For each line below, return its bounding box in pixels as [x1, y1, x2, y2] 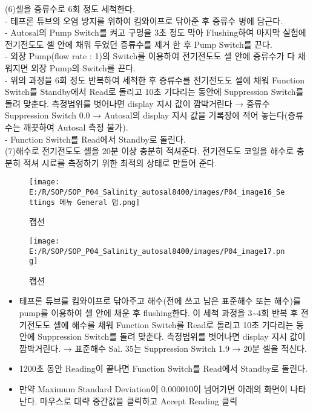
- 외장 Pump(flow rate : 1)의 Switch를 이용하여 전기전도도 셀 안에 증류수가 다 [5, 50, 295, 62]
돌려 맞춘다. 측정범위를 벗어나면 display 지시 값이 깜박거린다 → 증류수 [5, 97, 270, 109]
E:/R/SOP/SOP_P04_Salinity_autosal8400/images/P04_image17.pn [29, 247, 285, 256]
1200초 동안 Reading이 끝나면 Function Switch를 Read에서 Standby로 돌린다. [19, 362, 308, 375]
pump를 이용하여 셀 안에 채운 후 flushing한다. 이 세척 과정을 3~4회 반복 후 [19, 306, 298, 319]
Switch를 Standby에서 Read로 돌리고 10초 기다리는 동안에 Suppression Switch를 [5, 85, 304, 98]
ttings [29, 198, 55, 207]
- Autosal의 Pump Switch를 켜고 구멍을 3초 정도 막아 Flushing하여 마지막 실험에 [5, 26, 306, 39]
